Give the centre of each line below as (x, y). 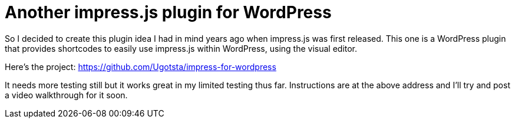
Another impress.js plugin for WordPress (168, 12)
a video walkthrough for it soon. (66, 95)
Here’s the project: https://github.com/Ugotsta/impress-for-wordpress (141, 67)
